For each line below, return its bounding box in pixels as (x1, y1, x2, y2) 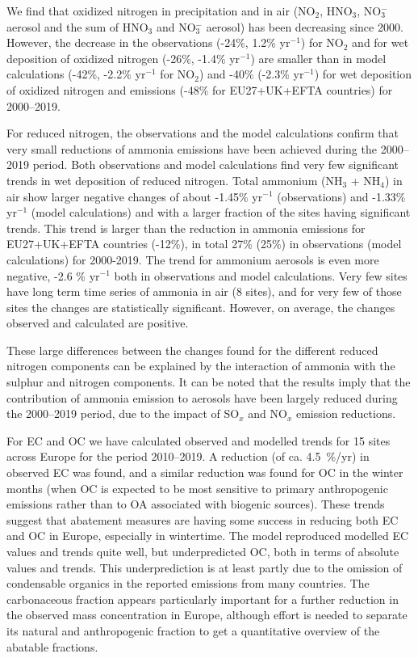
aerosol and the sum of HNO (6, 18, 148, 35)
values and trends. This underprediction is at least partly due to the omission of (6, 559, 403, 576)
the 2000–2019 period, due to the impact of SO (6, 405, 240, 422)
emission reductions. (295, 405, 396, 422)
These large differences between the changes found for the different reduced (6, 341, 378, 358)
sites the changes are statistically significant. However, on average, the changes (6, 298, 395, 315)
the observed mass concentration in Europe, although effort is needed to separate (6, 606, 408, 623)
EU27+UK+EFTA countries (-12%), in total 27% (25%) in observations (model (6, 235, 402, 252)
